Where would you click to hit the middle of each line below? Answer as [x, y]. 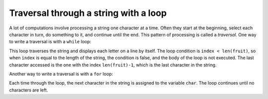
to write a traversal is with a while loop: [50, 42]
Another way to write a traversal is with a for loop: [61, 74]
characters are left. [29, 90]
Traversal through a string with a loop [88, 13]
